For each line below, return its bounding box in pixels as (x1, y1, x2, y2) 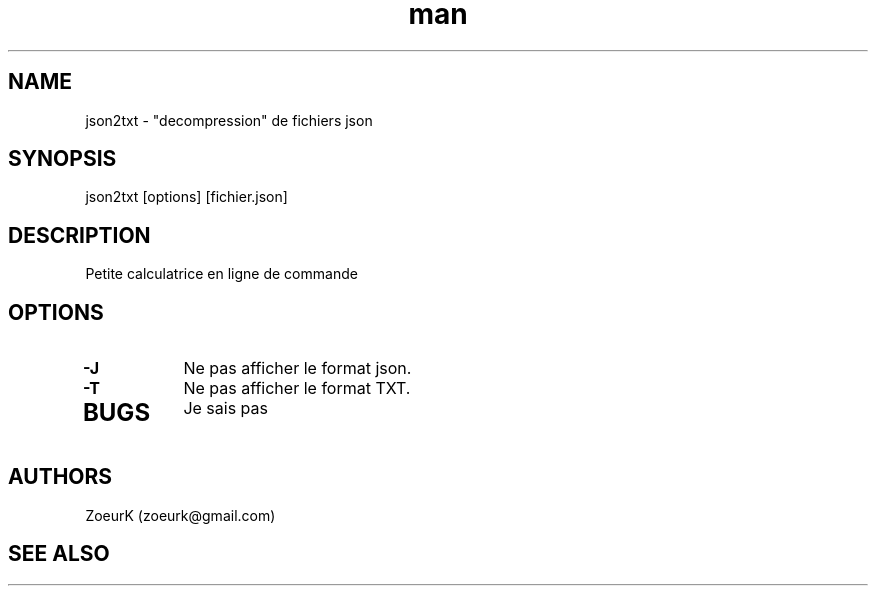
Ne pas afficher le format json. (183, 358, 412, 379)
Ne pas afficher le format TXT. (183, 378, 411, 399)
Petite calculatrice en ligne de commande (85, 265, 358, 283)
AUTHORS (8, 464, 113, 490)
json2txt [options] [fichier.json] (85, 188, 288, 206)
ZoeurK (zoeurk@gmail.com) (85, 506, 276, 524)
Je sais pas (183, 398, 268, 419)
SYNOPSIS (8, 146, 117, 172)
